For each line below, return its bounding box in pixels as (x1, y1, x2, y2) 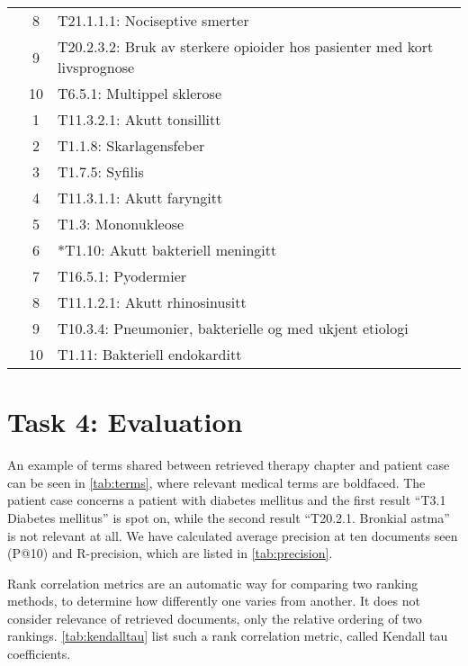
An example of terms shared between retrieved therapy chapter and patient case (7, 455, 450, 474)
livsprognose (58, 57, 135, 77)
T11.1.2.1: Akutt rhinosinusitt (58, 292, 247, 312)
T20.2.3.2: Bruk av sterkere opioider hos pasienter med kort (58, 36, 434, 57)
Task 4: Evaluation (7, 403, 243, 440)
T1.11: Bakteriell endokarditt (58, 344, 242, 364)
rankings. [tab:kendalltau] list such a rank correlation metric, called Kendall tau (7, 626, 448, 645)
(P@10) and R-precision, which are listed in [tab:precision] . (7, 544, 333, 562)
